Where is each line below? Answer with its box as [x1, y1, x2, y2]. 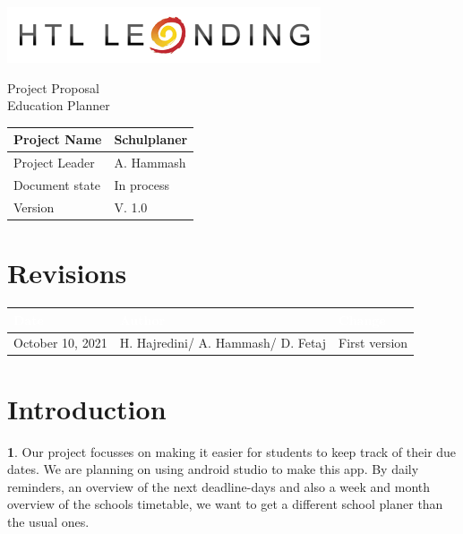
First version [339, 333, 408, 352]
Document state [13, 175, 101, 194]
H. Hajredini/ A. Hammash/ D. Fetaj [119, 333, 327, 352]
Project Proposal [7, 78, 99, 97]
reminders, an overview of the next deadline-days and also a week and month [7, 477, 431, 495]
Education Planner [7, 96, 110, 115]
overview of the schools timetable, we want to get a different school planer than [7, 495, 443, 513]
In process [114, 175, 170, 194]
